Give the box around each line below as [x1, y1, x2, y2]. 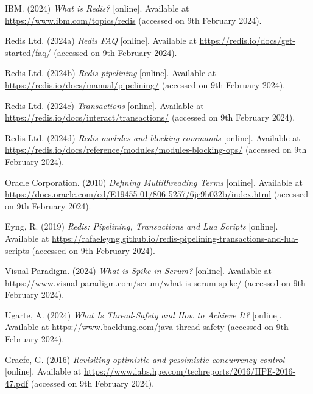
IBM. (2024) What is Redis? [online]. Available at [5, 2, 189, 14]
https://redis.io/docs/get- [199, 34, 295, 47]
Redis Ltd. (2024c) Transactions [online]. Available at [5, 99, 204, 111]
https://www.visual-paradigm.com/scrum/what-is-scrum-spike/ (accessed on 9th [5, 276, 306, 289]
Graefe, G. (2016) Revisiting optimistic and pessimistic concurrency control [5, 353, 285, 365]
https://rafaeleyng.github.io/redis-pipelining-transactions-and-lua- [52, 231, 298, 244]
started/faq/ [5, 46, 51, 58]
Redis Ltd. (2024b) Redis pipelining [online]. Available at [5, 66, 216, 79]
